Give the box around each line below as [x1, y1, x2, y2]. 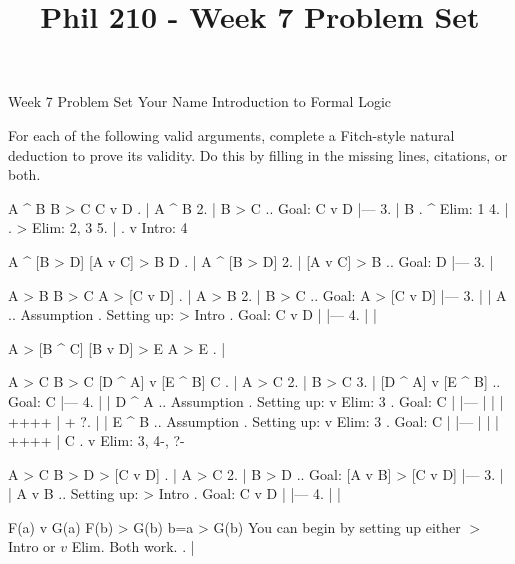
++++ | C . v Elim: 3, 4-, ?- [8, 430, 185, 451]
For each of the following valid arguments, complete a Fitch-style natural [8, 124, 455, 145]
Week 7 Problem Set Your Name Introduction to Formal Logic [8, 91, 392, 112]
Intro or [8, 536, 56, 557]
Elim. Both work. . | [71, 536, 195, 557]
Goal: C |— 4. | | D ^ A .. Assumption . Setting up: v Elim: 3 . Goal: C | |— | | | [8, 390, 504, 411]
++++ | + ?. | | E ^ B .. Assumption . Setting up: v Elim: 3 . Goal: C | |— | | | [8, 410, 499, 431]
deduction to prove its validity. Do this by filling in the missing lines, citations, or [8, 144, 508, 165]
